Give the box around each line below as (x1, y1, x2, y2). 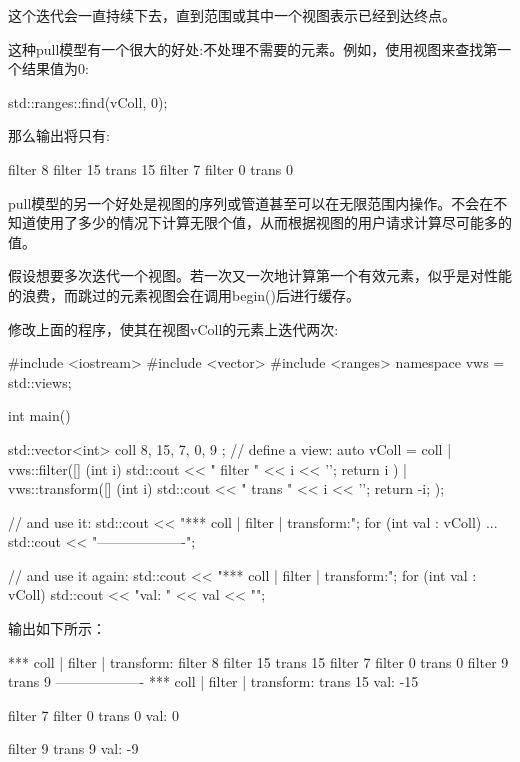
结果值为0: (21, 58, 89, 79)
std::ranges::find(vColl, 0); (8, 91, 168, 112)
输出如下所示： (8, 618, 106, 639)
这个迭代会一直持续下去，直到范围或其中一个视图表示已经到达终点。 (8, 5, 456, 25)
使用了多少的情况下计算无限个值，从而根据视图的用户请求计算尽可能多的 (35, 212, 512, 233)
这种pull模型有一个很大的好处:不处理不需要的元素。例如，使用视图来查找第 (8, 38, 498, 59)
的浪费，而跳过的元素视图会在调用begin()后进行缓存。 (8, 284, 360, 305)
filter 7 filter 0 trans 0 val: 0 (8, 704, 179, 725)
